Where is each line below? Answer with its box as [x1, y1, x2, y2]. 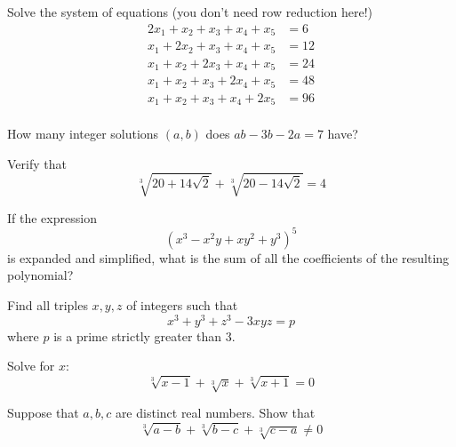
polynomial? [7, 266, 74, 284]
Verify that [7, 154, 67, 172]
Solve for [7, 356, 55, 375]
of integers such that [126, 296, 238, 315]
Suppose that [7, 403, 79, 422]
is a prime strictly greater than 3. [53, 326, 236, 345]
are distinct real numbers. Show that [115, 403, 316, 422]
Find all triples [7, 296, 88, 315]
